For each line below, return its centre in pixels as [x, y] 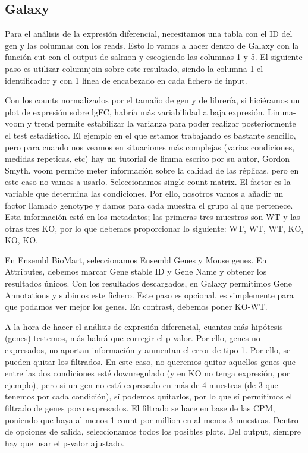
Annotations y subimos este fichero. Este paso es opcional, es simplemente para [149, 295]
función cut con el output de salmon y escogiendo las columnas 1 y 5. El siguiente [154, 57]
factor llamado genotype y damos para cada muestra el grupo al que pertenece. [149, 205]
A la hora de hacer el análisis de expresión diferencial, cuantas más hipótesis [144, 326]
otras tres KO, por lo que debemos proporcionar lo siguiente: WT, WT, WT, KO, [154, 228]
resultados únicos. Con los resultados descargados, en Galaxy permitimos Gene [148, 283]
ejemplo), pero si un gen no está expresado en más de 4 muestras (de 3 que [142, 384]
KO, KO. [22, 240]
